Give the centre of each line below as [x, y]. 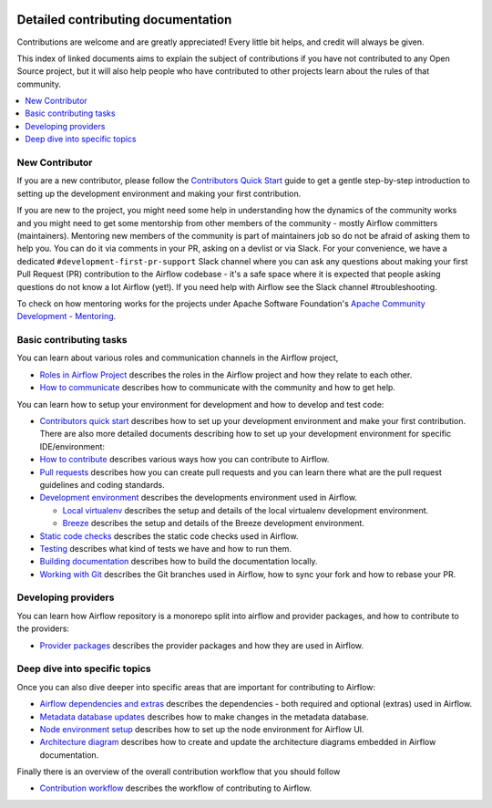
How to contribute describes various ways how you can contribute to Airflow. [184, 460]
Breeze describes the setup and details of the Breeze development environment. [213, 523]
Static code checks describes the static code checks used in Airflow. [169, 536]
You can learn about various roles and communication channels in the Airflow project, [178, 358]
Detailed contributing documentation [124, 20]
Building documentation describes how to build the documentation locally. [179, 562]
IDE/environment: [72, 446]
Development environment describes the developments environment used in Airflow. [198, 498]
